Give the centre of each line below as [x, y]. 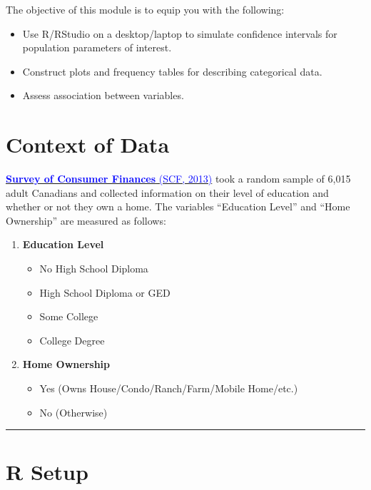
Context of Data [88, 144]
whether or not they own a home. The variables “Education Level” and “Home [178, 206]
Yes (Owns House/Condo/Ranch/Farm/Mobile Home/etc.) [169, 388]
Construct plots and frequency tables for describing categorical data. [172, 71]
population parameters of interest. [97, 47]
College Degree [72, 340]
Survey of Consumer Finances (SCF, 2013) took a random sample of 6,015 [178, 179]
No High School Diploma [94, 269]
